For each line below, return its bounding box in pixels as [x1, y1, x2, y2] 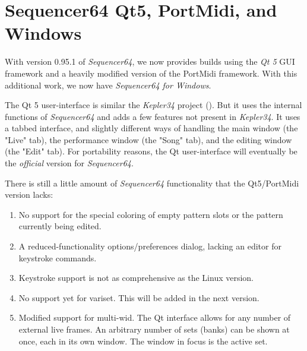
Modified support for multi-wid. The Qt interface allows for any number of [18, 311, 291, 324]
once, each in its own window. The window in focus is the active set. [18, 334, 268, 347]
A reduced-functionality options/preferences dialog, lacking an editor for [18, 240, 281, 252]
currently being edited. [18, 220, 102, 232]
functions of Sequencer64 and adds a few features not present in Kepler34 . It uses [5, 110, 300, 122]
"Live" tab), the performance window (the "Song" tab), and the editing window [5, 133, 292, 146]
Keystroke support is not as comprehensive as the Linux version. [18, 271, 254, 284]
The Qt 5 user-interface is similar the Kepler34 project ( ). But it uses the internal [5, 99, 302, 111]
